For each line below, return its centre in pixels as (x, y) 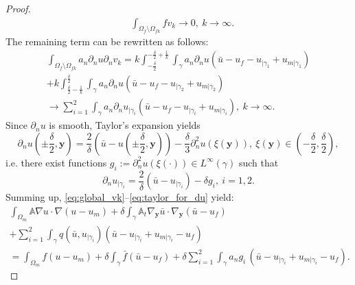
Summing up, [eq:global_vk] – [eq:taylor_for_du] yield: (120, 197)
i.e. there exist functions (56, 162)
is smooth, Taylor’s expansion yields (125, 125)
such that (259, 162)
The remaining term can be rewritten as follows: (107, 41)
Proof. (18, 8)
